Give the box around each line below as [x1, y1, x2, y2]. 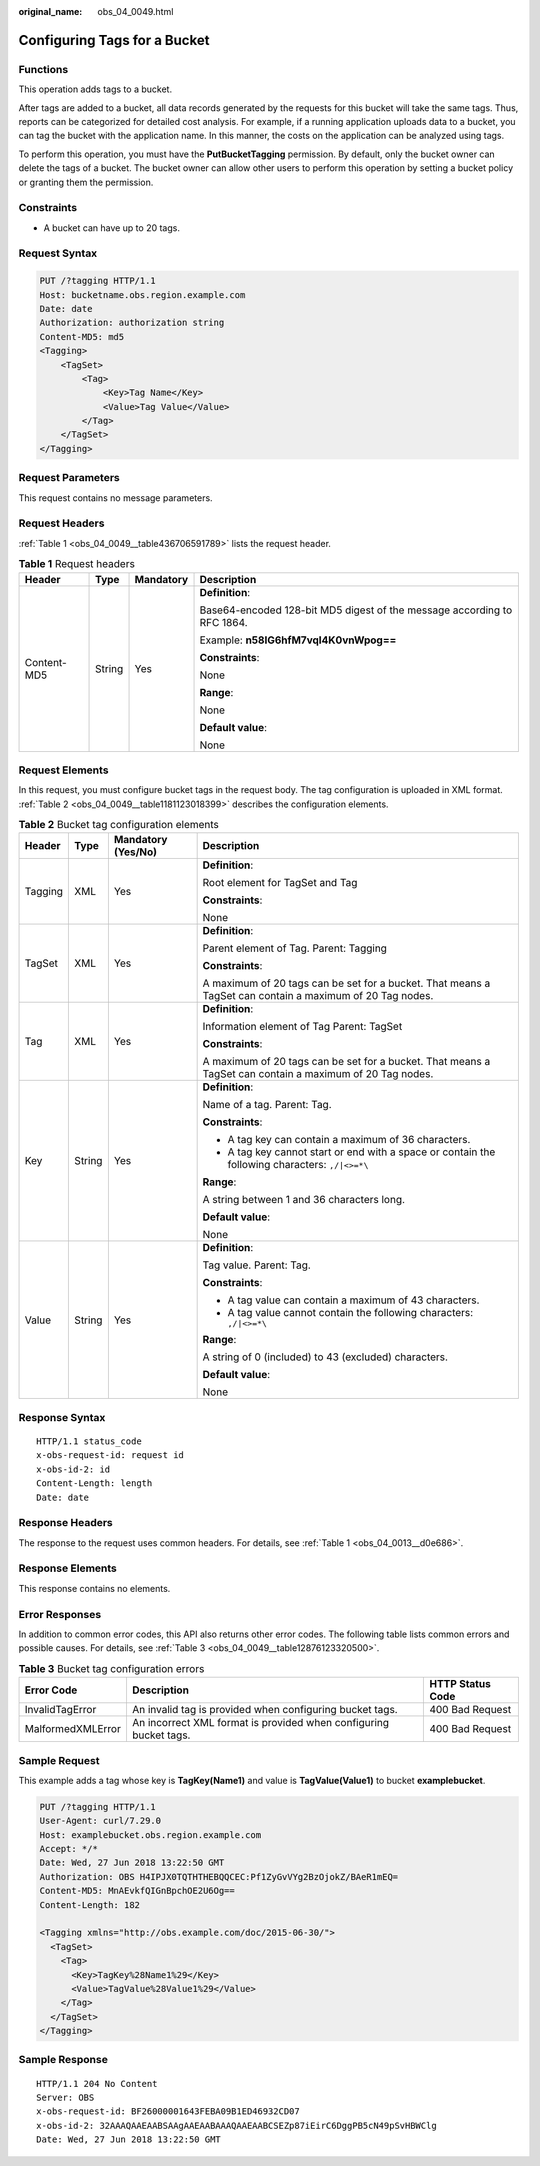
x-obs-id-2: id [36, 1463, 111, 1475]
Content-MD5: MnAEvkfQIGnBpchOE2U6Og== [39, 1885, 235, 1897]
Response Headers [18, 1516, 114, 1530]
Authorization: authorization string [39, 317, 225, 329]
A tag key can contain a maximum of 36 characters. [227, 1133, 471, 1147]
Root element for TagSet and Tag [202, 876, 358, 890]
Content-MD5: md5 [39, 331, 125, 342]
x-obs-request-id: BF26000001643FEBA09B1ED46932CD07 [36, 2106, 300, 2117]
